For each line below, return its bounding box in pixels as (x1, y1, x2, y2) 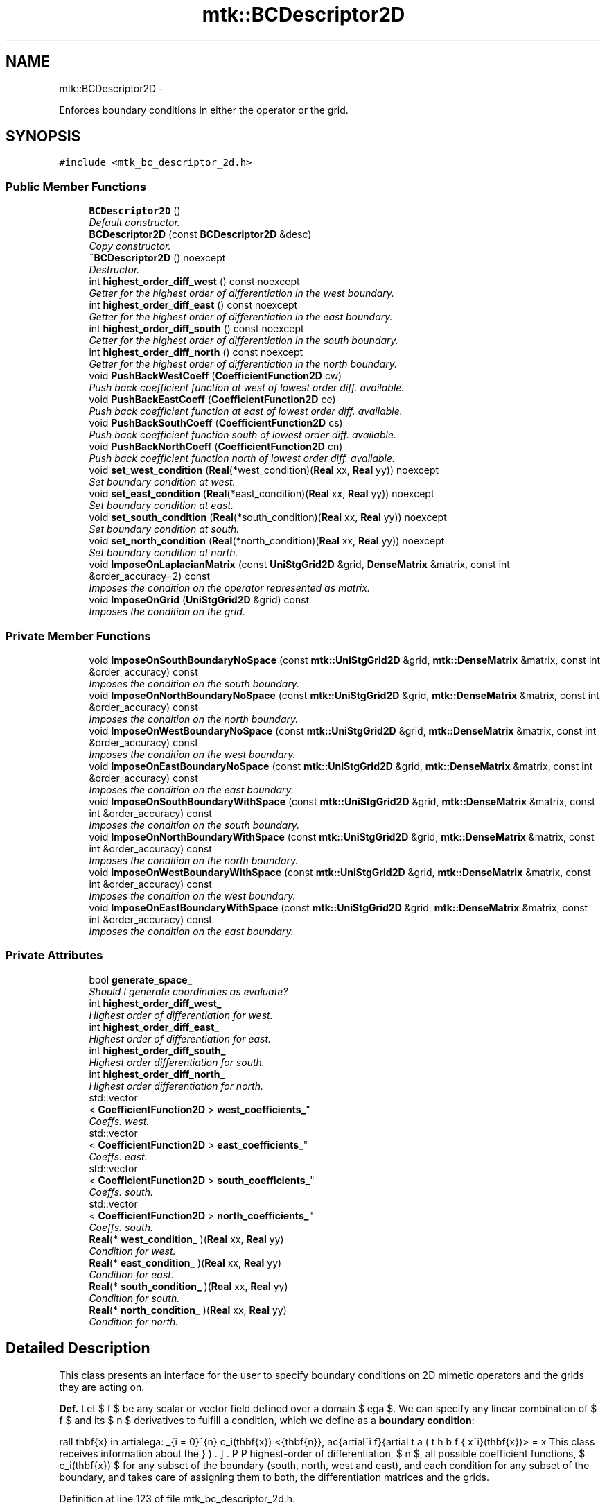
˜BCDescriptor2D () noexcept (89, 252, 226, 264)
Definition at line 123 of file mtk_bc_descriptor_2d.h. (59, 1492, 296, 1504)
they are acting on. (59, 1380, 145, 1393)
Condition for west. (89, 1244, 176, 1257)
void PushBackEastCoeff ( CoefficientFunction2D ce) (89, 393, 336, 406)
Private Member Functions (6, 628, 151, 643)
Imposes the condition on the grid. (89, 606, 245, 618)
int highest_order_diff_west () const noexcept (89, 275, 300, 288)
